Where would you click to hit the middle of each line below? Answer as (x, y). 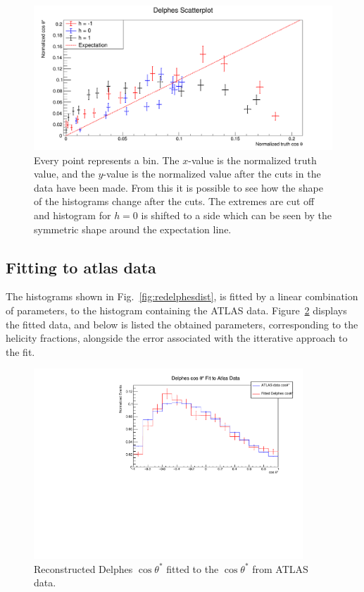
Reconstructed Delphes (83, 568)
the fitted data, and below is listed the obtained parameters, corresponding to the (182, 324)
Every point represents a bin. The (107, 160)
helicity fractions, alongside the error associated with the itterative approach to (177, 338)
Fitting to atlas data (81, 267)
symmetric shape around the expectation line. (133, 229)
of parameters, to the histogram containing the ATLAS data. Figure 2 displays (176, 310)
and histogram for (73, 215)
